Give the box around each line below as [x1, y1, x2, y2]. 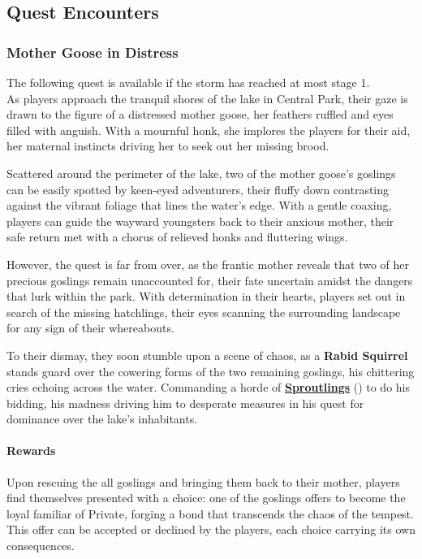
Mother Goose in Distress [6, 41, 179, 62]
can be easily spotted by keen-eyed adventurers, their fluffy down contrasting [6, 180, 390, 197]
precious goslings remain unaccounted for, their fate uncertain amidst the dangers [6, 271, 413, 288]
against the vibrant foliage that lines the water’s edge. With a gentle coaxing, [6, 197, 392, 214]
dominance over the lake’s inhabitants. [6, 410, 198, 427]
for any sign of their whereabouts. [6, 319, 174, 336]
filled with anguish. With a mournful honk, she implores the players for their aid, [6, 121, 411, 138]
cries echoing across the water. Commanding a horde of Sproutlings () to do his [6, 379, 411, 396]
